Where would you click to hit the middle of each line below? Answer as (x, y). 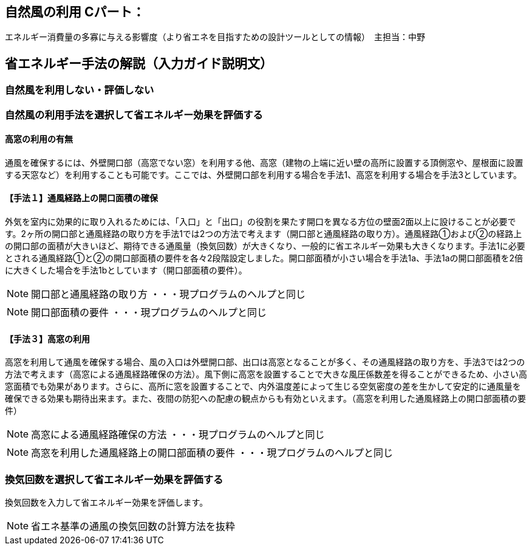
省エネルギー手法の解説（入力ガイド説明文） (139, 63)
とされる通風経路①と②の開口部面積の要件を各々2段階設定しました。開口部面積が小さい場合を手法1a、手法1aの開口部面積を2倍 (264, 258)
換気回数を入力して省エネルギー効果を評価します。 (107, 503)
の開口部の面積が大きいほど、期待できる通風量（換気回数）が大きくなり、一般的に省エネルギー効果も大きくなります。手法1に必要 (265, 246)
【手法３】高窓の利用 (47, 339)
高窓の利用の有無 (39, 139)
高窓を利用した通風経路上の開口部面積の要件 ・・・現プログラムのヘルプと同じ (212, 453)
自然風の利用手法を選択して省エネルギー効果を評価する (134, 115)
